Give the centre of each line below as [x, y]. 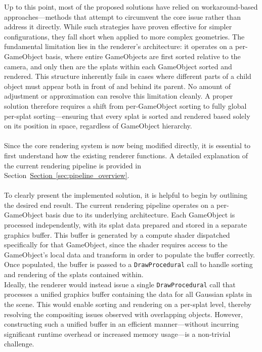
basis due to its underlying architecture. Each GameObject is [140, 215]
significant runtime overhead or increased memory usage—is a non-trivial [117, 334]
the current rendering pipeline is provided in [73, 165]
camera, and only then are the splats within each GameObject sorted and [118, 66]
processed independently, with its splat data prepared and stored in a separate [126, 225]
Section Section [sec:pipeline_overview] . [67, 175]
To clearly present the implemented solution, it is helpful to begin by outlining [126, 195]
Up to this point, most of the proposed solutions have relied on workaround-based [131, 7]
